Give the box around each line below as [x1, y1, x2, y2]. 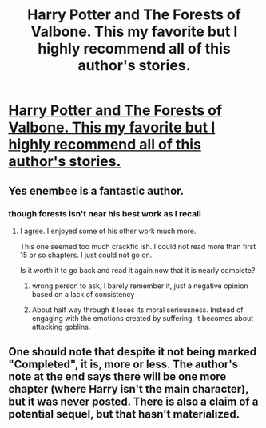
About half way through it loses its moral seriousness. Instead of [31, 305, 244, 315]
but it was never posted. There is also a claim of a [8, 395, 259, 409]
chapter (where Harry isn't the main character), [8, 382, 249, 396]
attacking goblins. [31, 322, 91, 331]
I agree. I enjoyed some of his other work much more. [19, 226, 197, 236]
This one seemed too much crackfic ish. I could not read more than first [19, 241, 256, 251]
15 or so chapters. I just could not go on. [19, 250, 153, 260]
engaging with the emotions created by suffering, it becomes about [31, 313, 254, 323]
